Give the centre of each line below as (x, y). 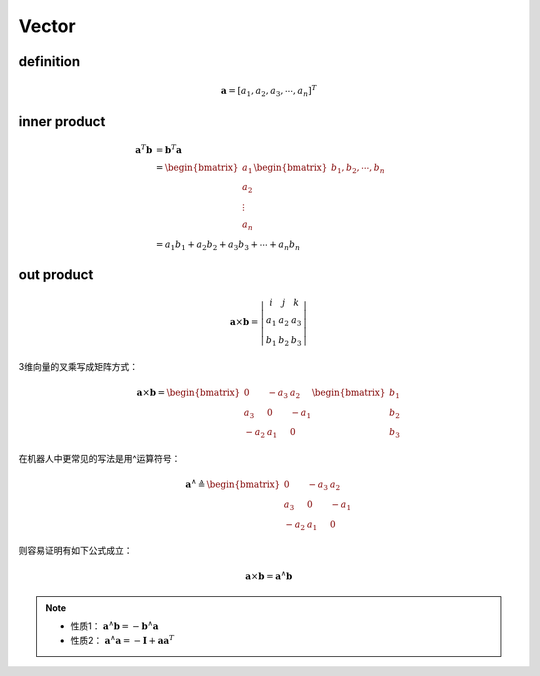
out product (56, 274)
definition (49, 61)
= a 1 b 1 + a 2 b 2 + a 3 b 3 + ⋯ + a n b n (228, 245)
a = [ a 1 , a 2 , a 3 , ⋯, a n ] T (268, 91)
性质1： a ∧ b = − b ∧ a (114, 625)
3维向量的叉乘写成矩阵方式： (78, 366)
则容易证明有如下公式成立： (75, 551)
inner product (62, 121)
